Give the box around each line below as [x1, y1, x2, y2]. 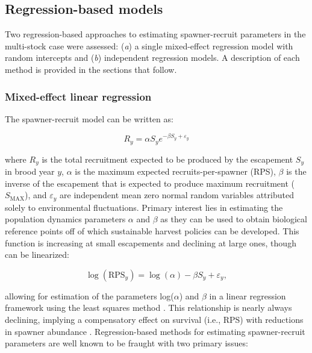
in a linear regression [209, 289, 286, 302]
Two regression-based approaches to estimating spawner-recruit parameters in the [5, 28, 306, 40]
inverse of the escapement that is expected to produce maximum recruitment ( [5, 176, 295, 189]
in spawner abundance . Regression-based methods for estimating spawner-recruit [5, 325, 305, 337]
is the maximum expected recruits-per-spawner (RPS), [75, 165, 276, 178]
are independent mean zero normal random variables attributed [60, 189, 294, 201]
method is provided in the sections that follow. [5, 63, 177, 75]
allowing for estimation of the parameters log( [5, 289, 174, 302]
